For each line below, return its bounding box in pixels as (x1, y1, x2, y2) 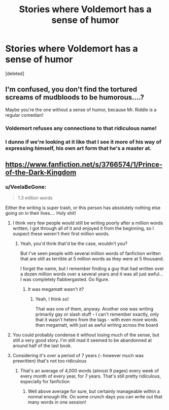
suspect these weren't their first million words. (12, 231, 110, 237)
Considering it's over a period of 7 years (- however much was (12, 353, 144, 359)
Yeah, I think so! (35, 296, 69, 302)
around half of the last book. (12, 343, 72, 349)
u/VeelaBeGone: (5, 183, 47, 190)
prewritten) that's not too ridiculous (12, 358, 87, 364)
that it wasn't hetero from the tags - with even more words (35, 317, 157, 323)
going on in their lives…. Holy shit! (5, 210, 76, 216)
